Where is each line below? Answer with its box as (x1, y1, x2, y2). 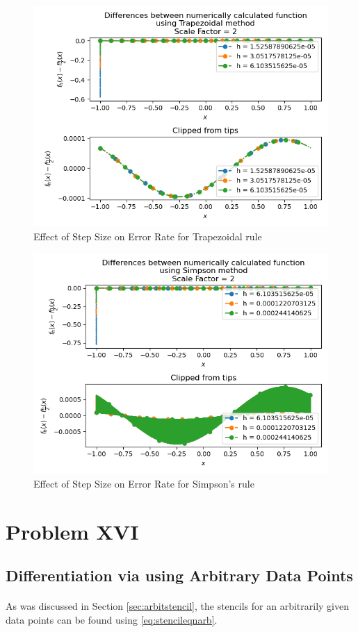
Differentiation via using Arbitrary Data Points (6, 565, 353, 586)
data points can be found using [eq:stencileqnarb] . (6, 612, 218, 626)
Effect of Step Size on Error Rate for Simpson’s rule (33, 476, 254, 490)
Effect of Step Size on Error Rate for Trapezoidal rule (33, 228, 262, 243)
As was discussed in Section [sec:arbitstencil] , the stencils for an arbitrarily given (6, 599, 349, 613)
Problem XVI (6, 517, 139, 545)
